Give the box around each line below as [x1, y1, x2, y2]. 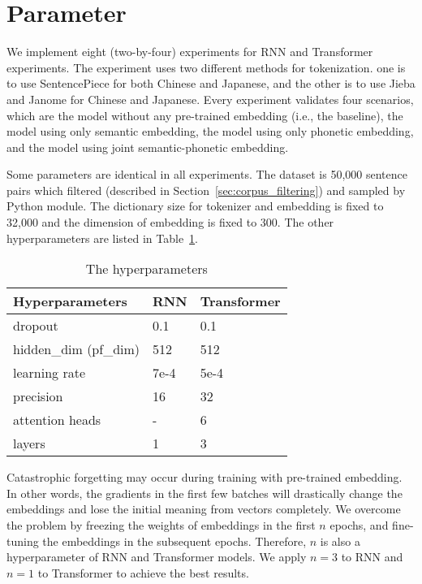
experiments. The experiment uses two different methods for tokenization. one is [6, 58, 406, 76]
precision [13, 387, 63, 406]
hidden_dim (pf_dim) [13, 340, 140, 359]
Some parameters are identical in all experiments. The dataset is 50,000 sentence [6, 166, 407, 183]
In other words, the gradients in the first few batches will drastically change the [6, 484, 403, 501]
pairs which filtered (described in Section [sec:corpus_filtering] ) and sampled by [6, 181, 406, 198]
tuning [6, 532, 39, 549]
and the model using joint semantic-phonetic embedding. [6, 138, 289, 155]
